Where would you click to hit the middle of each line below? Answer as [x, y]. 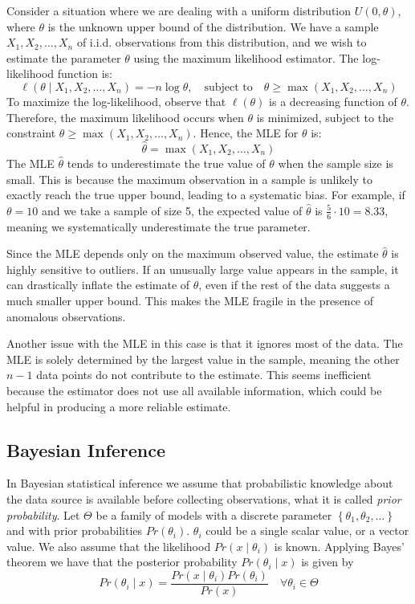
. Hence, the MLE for [246, 133]
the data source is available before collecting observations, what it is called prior [204, 498]
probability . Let [43, 514]
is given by [328, 562]
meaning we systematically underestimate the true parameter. [159, 226]
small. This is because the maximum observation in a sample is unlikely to [189, 179]
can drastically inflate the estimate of [98, 285]
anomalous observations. [66, 316]
